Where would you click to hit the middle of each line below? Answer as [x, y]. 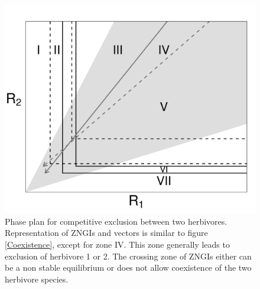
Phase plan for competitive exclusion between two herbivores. [116, 221]
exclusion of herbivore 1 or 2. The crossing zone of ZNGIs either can [128, 256]
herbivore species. [37, 279]
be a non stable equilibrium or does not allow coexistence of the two [128, 267]
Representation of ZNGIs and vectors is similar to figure [106, 233]
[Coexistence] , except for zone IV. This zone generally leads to [117, 244]
